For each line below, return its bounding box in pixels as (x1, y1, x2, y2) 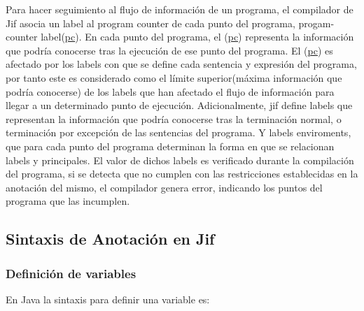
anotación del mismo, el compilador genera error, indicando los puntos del (6, 180, 323, 194)
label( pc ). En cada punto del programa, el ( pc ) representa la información (41, 29, 354, 44)
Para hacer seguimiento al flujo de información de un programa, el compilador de (6, 2, 353, 16)
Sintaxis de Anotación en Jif (6, 228, 215, 249)
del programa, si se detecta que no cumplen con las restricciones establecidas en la (6, 166, 358, 181)
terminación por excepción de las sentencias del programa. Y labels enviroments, (6, 125, 351, 140)
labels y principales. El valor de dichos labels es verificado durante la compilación (6, 152, 354, 167)
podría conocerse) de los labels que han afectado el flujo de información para (6, 84, 335, 99)
